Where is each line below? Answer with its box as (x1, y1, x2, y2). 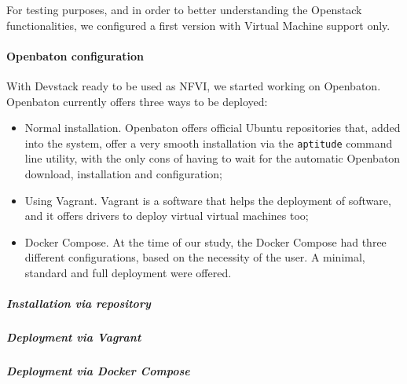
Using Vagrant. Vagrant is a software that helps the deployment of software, (24, 192, 391, 208)
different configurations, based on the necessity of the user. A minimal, (24, 249, 365, 265)
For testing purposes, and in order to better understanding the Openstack (6, 2, 362, 17)
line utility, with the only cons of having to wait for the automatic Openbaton (24, 150, 401, 166)
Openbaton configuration (6, 47, 145, 64)
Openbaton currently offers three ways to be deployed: (6, 93, 268, 109)
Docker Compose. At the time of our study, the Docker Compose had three (24, 233, 387, 250)
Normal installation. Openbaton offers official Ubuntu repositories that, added (24, 119, 401, 136)
